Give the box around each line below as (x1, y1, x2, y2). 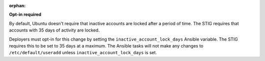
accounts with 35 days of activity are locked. (9, 27, 100, 33)
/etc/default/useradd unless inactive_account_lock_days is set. (9, 50, 157, 56)
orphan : (9, 3, 26, 8)
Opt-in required (9, 12, 42, 17)
